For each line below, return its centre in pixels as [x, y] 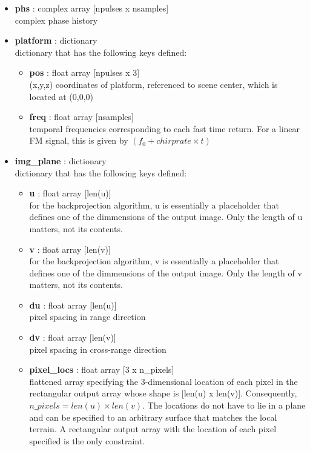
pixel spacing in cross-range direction [98, 349]
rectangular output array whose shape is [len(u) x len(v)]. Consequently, [163, 393]
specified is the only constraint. [87, 440]
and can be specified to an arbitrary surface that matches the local [153, 417]
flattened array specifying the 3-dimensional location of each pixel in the [163, 381]
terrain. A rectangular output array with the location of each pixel [153, 429]
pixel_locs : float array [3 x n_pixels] [102, 369]
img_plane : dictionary [61, 160]
